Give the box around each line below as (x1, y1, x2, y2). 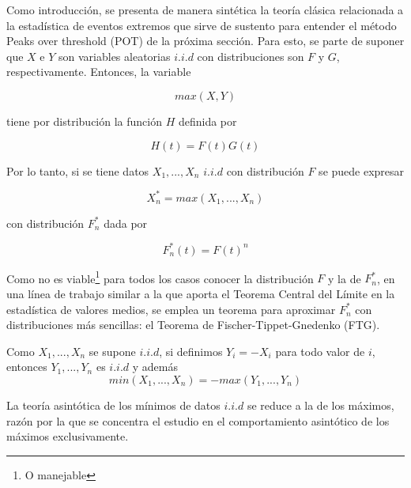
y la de (328, 270, 361, 286)
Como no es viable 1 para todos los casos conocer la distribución (6, 267, 314, 286)
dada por (104, 214, 148, 231)
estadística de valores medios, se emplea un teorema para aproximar (6, 301, 336, 317)
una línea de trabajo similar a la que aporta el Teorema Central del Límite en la (6, 286, 395, 301)
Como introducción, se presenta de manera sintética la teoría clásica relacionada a (6, 2, 404, 17)
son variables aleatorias (58, 47, 171, 64)
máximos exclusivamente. (6, 428, 129, 444)
